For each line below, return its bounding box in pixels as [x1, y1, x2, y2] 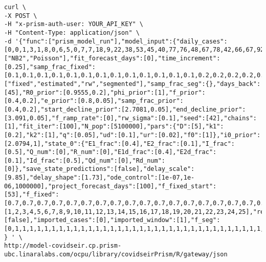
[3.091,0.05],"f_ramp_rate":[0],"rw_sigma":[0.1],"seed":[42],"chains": [4, 114, 257, 122]
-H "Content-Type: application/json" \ [4, 29, 140, 36]
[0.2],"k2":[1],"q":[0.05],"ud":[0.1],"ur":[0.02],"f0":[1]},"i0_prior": [4, 131, 261, 139]
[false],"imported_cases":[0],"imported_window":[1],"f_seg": [4, 216, 220, 224]
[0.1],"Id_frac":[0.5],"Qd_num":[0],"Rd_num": [4, 157, 165, 164]
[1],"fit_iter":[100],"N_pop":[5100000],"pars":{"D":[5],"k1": [4, 123, 224, 130]
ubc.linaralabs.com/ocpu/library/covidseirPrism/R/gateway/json [4, 251, 228, 258]
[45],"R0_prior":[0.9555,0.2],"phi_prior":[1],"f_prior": [4, 89, 206, 96]
